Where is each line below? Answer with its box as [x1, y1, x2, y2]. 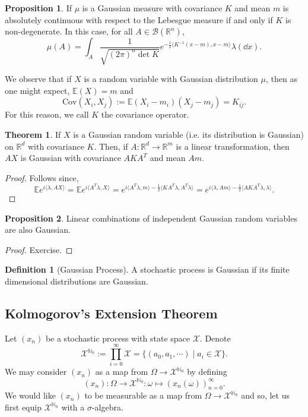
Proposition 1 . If [5, 2, 72, 14]
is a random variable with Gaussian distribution [84, 72, 258, 85]
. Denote [199, 331, 231, 344]
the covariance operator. [101, 108, 189, 121]
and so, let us [241, 389, 290, 402]
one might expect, [5, 84, 70, 96]
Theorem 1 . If [5, 128, 61, 140]
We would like [5, 389, 56, 402]
